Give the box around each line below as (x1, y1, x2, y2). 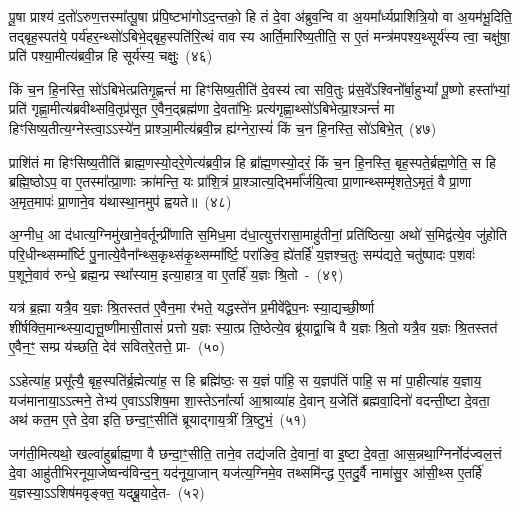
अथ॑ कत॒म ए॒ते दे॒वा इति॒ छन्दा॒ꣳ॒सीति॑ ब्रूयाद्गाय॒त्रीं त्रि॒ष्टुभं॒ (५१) (9, 409, 307, 430)
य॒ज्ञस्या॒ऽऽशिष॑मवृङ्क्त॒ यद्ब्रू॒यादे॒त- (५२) (9, 481, 205, 502)
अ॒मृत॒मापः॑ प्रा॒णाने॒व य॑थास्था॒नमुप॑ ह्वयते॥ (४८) (9, 190, 232, 211)
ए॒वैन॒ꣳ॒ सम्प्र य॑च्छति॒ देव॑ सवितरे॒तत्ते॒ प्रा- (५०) (9, 336, 225, 357)
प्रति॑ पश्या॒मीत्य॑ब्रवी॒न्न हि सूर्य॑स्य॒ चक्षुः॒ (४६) (9, 45, 213, 66)
